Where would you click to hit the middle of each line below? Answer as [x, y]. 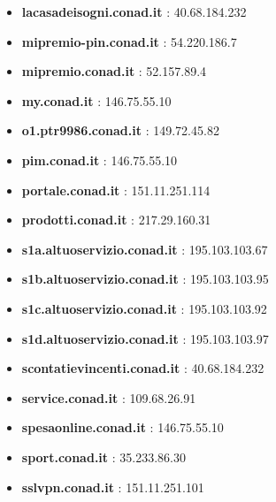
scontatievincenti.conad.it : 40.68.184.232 [143, 368]
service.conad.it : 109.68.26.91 [109, 397]
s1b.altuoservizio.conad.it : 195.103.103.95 [145, 279]
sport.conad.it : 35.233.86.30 [103, 456]
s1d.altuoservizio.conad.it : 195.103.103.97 [145, 338]
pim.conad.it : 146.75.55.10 [100, 160]
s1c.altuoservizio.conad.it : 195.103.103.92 [144, 308]
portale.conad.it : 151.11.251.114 [116, 190]
